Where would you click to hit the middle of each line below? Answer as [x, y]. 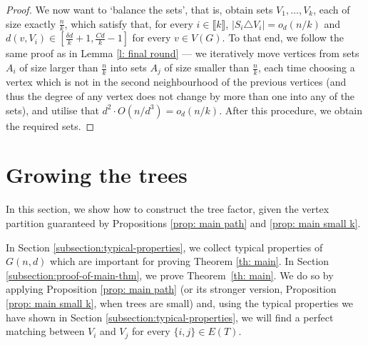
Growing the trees [97, 175]
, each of [332, 9]
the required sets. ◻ [50, 125]
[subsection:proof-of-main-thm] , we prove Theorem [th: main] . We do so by [170, 275]
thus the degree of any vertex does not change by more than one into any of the [180, 96]
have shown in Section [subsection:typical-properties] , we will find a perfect [170, 317]
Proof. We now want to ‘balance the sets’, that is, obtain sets [139, 9]
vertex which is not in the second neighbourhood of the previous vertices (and [176, 82]
